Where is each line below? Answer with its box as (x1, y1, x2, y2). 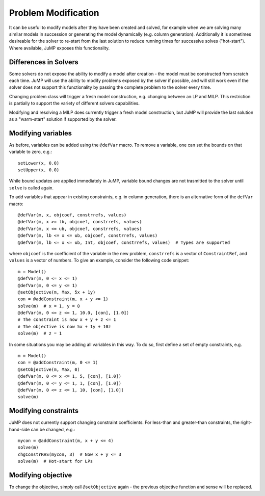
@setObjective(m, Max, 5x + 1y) (18, 289, 96, 295)
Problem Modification (9, 7, 100, 18)
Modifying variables (9, 129, 72, 137)
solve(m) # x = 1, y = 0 (18, 303, 80, 309)
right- (240, 419, 252, 425)
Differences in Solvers (9, 58, 79, 66)
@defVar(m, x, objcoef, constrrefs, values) (18, 212, 127, 218)
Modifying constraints (9, 407, 79, 415)
